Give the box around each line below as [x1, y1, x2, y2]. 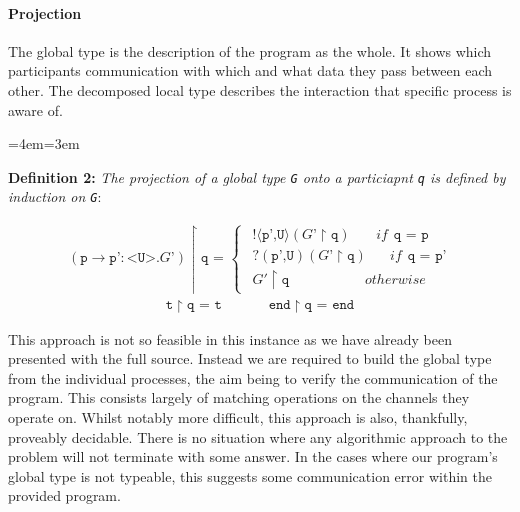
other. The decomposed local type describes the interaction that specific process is [8, 79, 512, 100]
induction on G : [8, 186, 102, 207]
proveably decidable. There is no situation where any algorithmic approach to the [8, 426, 508, 447]
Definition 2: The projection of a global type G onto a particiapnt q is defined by [8, 166, 506, 187]
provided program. [8, 485, 121, 506]
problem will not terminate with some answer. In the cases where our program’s [8, 446, 498, 467]
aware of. [8, 99, 63, 120]
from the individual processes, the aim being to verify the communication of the [8, 367, 498, 388]
